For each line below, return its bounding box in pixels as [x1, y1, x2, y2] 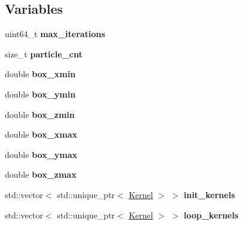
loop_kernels [183, 208, 239, 221]
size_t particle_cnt [5, 47, 83, 60]
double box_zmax [5, 168, 77, 181]
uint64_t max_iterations [5, 28, 105, 40]
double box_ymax [5, 148, 78, 160]
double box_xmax [5, 128, 78, 141]
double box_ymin [5, 87, 76, 100]
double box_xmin [5, 68, 76, 80]
